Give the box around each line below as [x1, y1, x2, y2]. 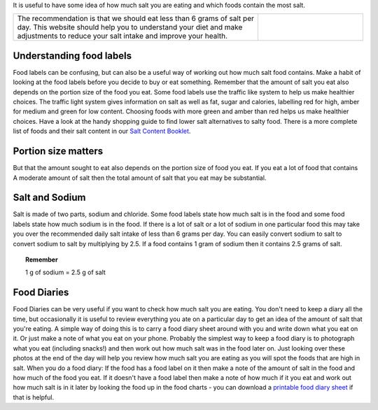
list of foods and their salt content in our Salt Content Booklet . [13, 127, 191, 136]
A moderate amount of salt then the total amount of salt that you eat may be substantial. [13, 174, 267, 182]
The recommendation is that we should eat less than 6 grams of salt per [17, 14, 255, 24]
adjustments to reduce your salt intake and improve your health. [17, 31, 227, 41]
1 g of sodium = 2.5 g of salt [25, 268, 106, 276]
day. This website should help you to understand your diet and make [17, 22, 243, 32]
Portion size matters [13, 146, 104, 157]
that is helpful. [13, 393, 55, 402]
